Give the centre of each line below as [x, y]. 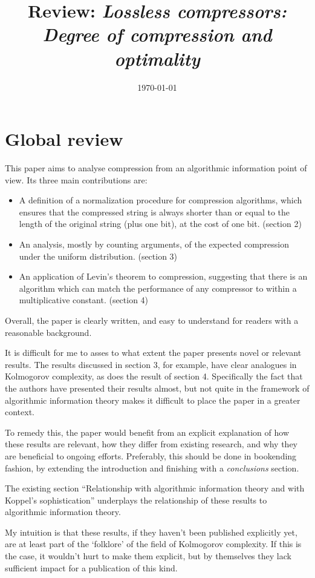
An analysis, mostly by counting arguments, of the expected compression [154, 244]
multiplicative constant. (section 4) [84, 300]
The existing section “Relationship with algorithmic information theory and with [155, 488]
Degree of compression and [157, 34]
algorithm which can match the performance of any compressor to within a [158, 288]
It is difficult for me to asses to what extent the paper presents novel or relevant [153, 353]
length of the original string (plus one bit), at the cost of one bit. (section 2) [160, 224]
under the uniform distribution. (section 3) [98, 256]
